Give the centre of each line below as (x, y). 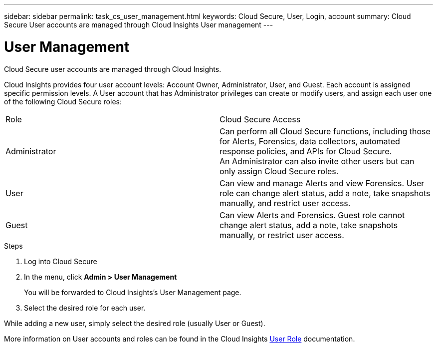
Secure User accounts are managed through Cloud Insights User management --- (139, 25)
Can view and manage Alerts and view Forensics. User (322, 183)
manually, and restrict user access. (285, 203)
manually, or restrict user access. (282, 235)
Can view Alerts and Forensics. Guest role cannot (312, 215)
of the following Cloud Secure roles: (63, 101)
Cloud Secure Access (260, 119)
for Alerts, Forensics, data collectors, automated (310, 141)
